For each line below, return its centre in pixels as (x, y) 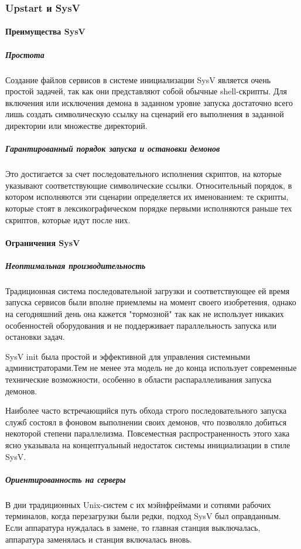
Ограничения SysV (43, 242)
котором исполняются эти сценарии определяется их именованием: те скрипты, (147, 197)
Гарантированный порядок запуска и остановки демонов (113, 149)
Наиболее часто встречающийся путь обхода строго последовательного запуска (146, 410)
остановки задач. (35, 337)
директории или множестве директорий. (76, 125)
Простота (25, 54)
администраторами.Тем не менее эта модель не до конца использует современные (151, 368)
